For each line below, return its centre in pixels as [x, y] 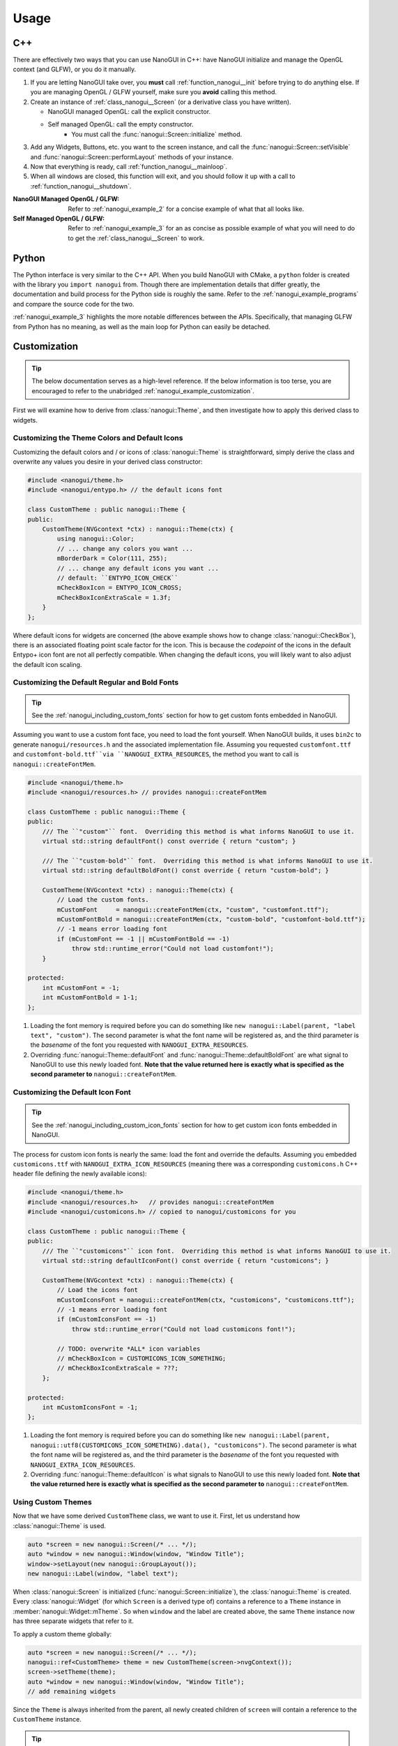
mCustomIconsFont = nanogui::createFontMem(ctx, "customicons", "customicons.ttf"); [206, 1300]
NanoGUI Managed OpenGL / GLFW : [66, 199]
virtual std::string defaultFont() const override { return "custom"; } [169, 841]
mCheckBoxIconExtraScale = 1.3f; [114, 597]
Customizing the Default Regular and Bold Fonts [96, 682]
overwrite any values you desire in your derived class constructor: [108, 462]
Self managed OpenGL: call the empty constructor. [121, 124]
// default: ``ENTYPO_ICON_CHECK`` [118, 578]
